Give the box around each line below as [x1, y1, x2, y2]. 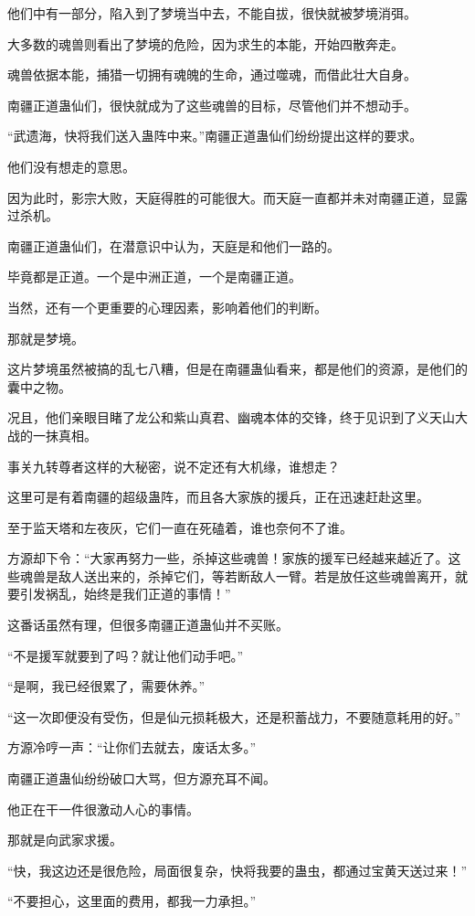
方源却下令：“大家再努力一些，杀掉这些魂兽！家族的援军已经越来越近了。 [7, 549, 449, 568]
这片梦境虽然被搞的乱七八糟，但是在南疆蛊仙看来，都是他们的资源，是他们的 [7, 359, 468, 378]
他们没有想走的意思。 [7, 156, 135, 176]
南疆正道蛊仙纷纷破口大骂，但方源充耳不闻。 [7, 769, 276, 788]
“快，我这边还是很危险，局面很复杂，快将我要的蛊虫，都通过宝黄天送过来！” [7, 860, 468, 879]
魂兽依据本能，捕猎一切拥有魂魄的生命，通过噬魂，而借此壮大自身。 [7, 65, 417, 84]
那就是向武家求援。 [7, 830, 122, 849]
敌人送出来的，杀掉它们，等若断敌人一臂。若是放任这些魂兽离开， [58, 566, 455, 585]
